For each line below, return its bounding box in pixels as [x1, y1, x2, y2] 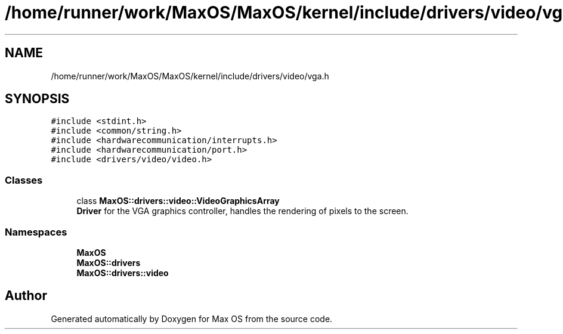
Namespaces [5, 225, 67, 238]
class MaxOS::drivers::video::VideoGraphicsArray [76, 196, 280, 206]
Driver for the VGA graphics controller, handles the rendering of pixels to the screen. [76, 206, 409, 217]
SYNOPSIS [5, 91, 70, 107]
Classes [5, 174, 43, 186]
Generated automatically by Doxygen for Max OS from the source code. [51, 313, 333, 324]
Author [5, 288, 47, 304]
